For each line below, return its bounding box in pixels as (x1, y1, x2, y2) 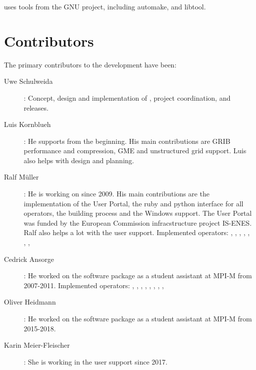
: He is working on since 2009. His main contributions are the (24, 188, 209, 199)
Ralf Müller (4, 172, 39, 182)
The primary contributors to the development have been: (4, 59, 177, 69)
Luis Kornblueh (4, 119, 51, 129)
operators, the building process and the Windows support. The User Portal (24, 208, 252, 218)
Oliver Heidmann (4, 297, 56, 307)
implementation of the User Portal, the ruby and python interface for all (24, 198, 244, 208)
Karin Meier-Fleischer (4, 340, 70, 350)
